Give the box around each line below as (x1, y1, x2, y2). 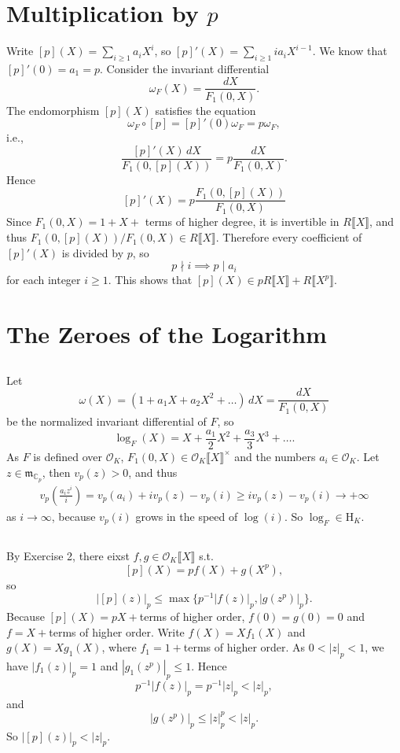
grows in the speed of (135, 508, 238, 524)
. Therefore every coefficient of (215, 229, 362, 245)
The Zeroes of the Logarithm (6, 318, 327, 350)
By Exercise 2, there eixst (6, 547, 130, 563)
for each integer (6, 271, 81, 288)
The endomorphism (6, 102, 100, 118)
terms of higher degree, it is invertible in (145, 213, 339, 230)
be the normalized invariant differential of (6, 413, 207, 430)
